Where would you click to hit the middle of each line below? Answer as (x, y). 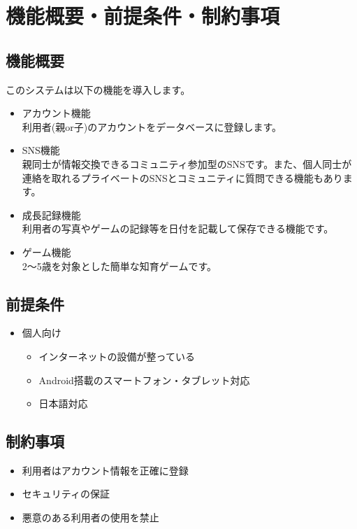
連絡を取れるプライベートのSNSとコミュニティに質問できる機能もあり (182, 177)
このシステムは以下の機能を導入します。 (98, 89)
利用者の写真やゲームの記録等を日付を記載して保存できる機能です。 (178, 228)
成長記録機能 (51, 214)
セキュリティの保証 (66, 494)
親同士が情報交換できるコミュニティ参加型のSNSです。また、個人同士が (187, 163)
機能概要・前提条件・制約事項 (143, 16)
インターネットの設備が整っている (117, 356)
